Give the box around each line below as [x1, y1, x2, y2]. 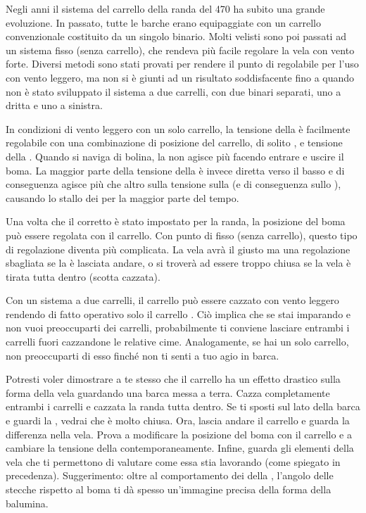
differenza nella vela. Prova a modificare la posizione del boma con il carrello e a [6, 426, 352, 441]
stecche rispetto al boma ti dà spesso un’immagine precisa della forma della [6, 482, 332, 496]
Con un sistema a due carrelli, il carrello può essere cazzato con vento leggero [6, 293, 339, 308]
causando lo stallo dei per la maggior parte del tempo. [6, 190, 239, 205]
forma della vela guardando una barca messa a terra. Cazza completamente [6, 385, 330, 400]
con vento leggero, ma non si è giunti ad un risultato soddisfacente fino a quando [6, 70, 355, 84]
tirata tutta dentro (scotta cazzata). [6, 269, 160, 284]
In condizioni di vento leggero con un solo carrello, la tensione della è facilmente [6, 121, 351, 136]
